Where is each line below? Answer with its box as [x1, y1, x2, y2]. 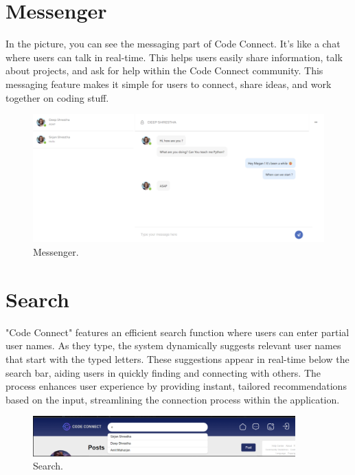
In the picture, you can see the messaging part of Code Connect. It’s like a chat [5, 36, 341, 51]
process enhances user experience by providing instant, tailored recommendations [5, 379, 347, 393]
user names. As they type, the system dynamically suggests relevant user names [5, 338, 341, 353]
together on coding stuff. [5, 90, 109, 104]
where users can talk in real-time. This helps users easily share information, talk [5, 49, 343, 64]
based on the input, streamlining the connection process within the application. [5, 392, 340, 406]
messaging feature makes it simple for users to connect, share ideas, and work [5, 76, 332, 91]
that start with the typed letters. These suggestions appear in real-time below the [5, 351, 350, 366]
